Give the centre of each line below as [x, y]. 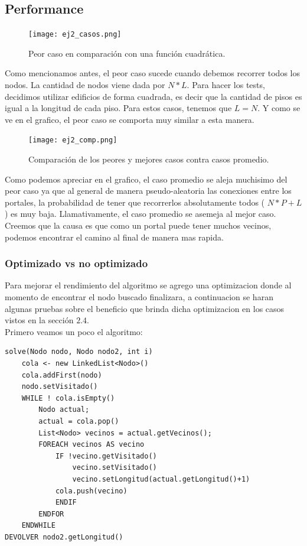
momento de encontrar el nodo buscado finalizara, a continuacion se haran [139, 297]
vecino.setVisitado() [115, 468]
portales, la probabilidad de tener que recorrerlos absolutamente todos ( [135, 202]
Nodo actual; [64, 410]
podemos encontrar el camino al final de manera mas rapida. [114, 237]
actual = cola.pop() [79, 421]
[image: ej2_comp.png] [73, 140]
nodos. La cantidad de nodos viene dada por [85, 85]
